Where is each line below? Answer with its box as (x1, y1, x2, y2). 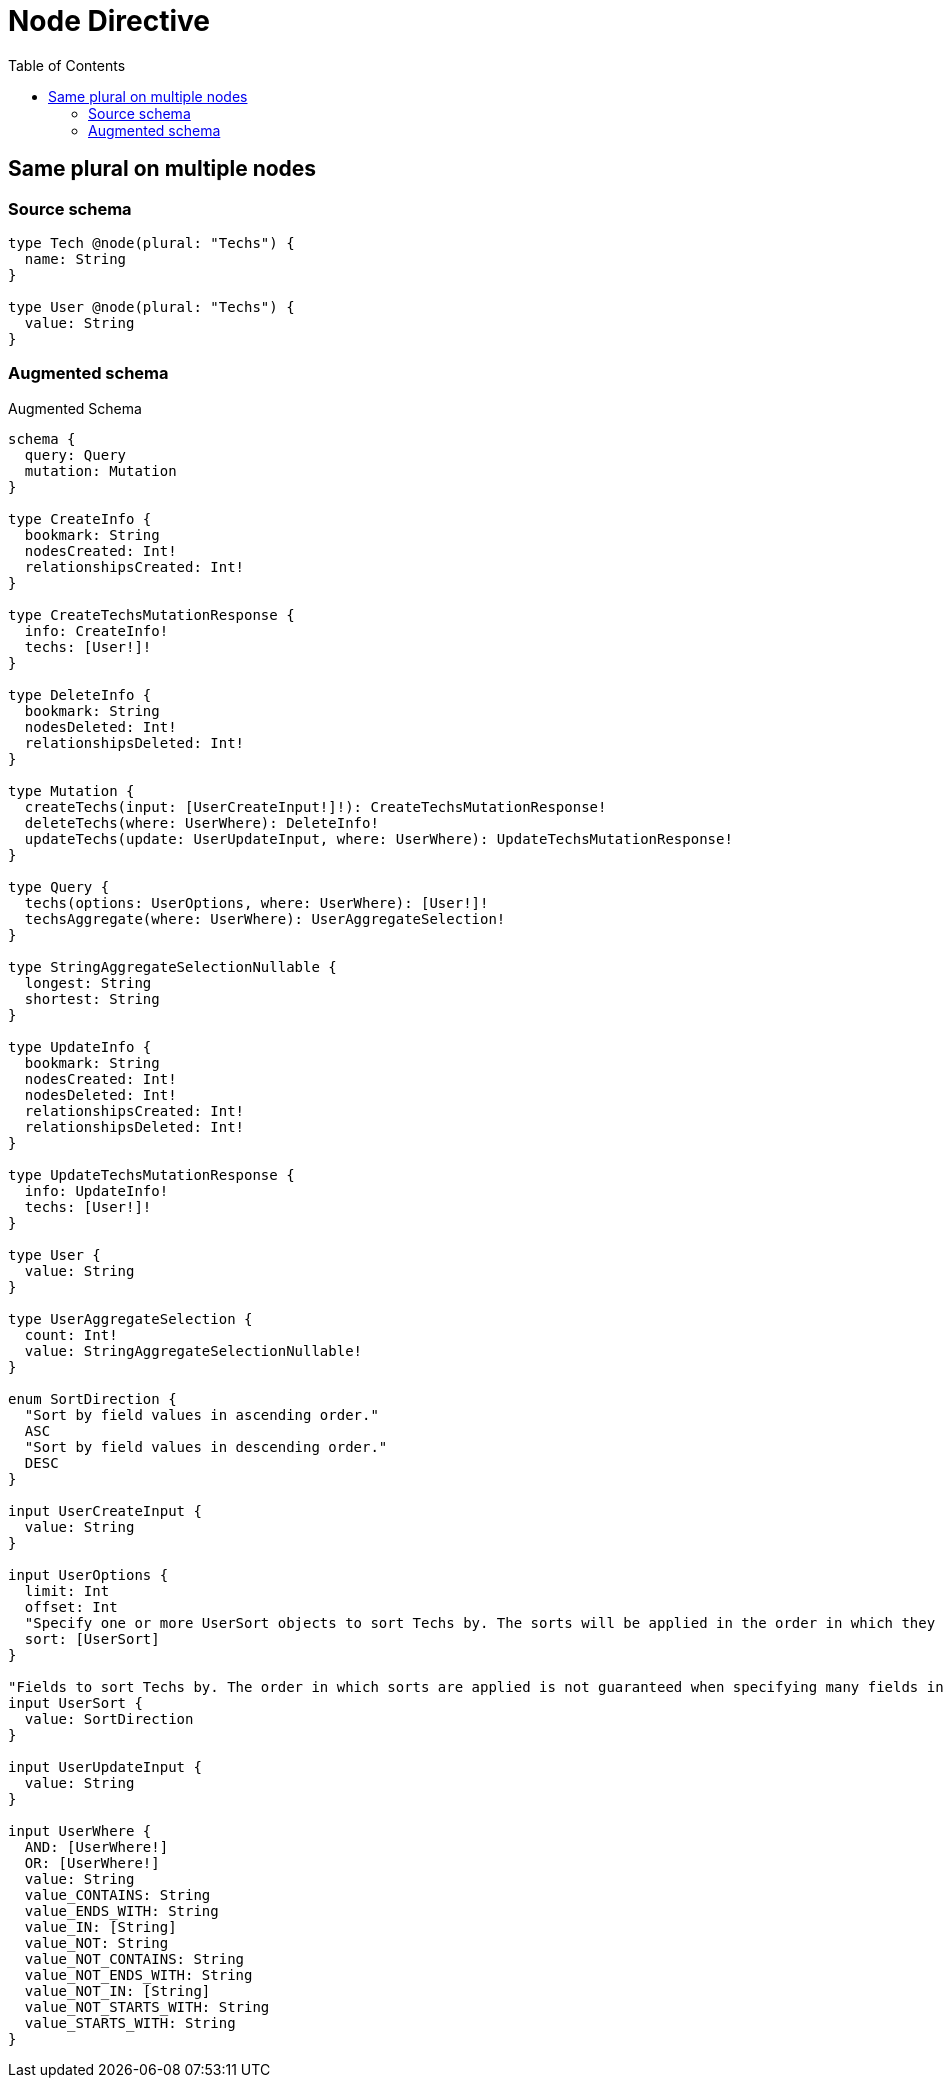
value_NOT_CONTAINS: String (24, 1950, 245, 1967)
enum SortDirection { (8, 1390, 177, 1407)
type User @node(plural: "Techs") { (8, 298, 295, 315)
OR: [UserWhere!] (24, 1854, 160, 1871)
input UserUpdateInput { (8, 1758, 202, 1775)
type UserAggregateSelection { (8, 1310, 253, 1327)
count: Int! (24, 1326, 118, 1343)
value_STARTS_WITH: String (24, 2014, 236, 2031)
